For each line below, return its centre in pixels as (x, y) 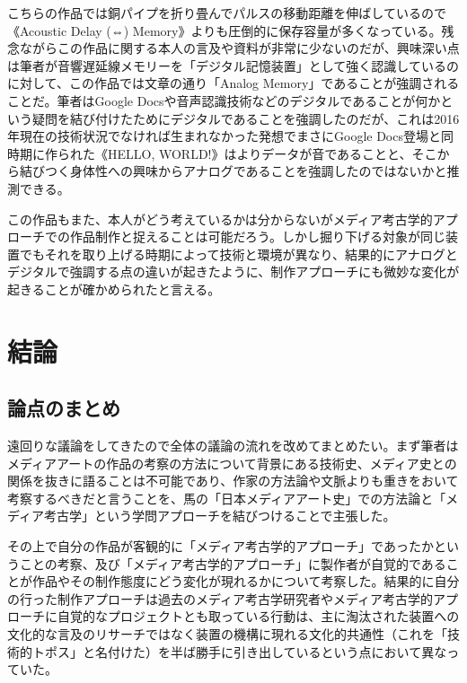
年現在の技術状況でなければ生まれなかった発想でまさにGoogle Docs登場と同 (230, 136)
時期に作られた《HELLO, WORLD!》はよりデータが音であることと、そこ (222, 153)
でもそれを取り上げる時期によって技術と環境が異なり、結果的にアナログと (238, 254)
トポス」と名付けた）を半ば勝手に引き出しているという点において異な (239, 651)
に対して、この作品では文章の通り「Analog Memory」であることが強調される (233, 83)
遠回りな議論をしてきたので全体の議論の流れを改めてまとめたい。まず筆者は (233, 446)
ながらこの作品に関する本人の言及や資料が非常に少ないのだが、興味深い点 (239, 48)
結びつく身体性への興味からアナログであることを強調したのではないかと (233, 171)
